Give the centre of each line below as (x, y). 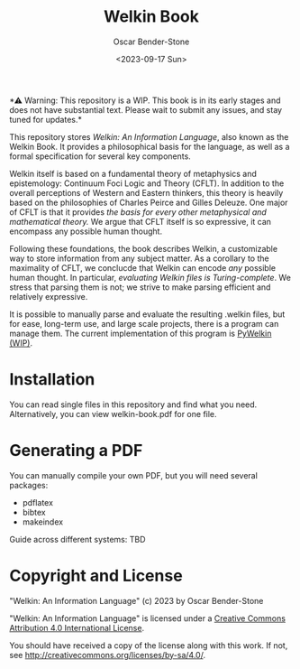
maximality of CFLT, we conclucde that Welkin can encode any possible (143, 267)
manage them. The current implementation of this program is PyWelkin (141, 333)
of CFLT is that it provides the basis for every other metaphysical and (138, 212)
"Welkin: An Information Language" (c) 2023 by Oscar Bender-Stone (136, 600)
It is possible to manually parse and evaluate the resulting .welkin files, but (147, 314)
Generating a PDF (76, 451)
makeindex (43, 522)
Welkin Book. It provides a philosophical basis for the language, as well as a (150, 146)
